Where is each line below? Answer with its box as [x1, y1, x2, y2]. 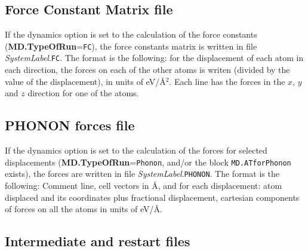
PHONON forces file [5, 116, 135, 134]
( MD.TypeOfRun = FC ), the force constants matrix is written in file [5, 39, 257, 52]
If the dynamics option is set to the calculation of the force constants [5, 28, 257, 41]
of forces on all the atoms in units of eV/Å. [5, 203, 162, 215]
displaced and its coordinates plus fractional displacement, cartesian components [5, 191, 300, 203]
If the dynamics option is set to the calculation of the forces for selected [5, 144, 267, 157]
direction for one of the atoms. [27, 87, 139, 99]
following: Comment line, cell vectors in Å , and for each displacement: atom [5, 179, 282, 191]
